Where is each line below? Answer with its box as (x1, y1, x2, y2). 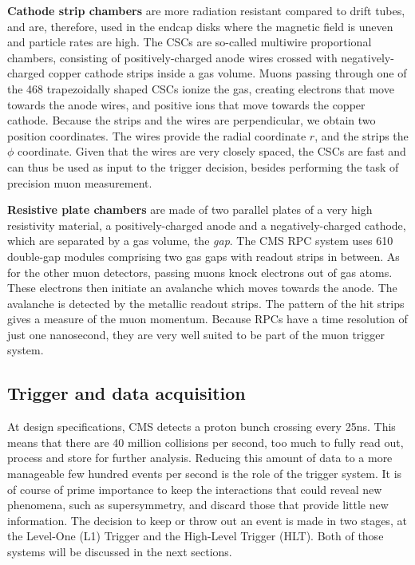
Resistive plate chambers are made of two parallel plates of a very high (7, 201, 373, 218)
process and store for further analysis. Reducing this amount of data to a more (7, 449, 393, 466)
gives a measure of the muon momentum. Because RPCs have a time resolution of (7, 310, 408, 327)
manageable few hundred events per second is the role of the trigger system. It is (7, 465, 402, 482)
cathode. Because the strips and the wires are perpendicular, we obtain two (7, 112, 376, 128)
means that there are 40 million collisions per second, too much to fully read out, (7, 433, 404, 450)
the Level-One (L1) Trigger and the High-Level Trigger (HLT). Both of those (7, 527, 384, 544)
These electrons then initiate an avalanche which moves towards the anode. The (7, 279, 397, 296)
